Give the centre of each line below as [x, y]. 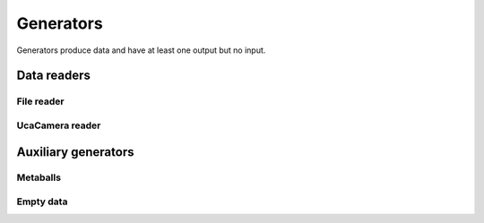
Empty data [42, 202]
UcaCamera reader [59, 125]
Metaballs [39, 177]
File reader [40, 101]
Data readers [54, 76]
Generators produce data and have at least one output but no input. [141, 50]
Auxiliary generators [75, 152]
